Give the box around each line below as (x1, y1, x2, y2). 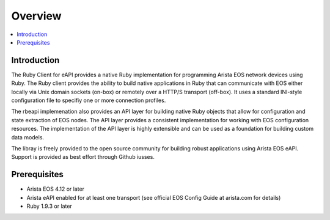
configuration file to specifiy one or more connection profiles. (11, 97, 166, 104)
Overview (11, 9, 62, 23)
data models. (11, 133, 45, 141)
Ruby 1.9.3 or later (26, 202, 73, 210)
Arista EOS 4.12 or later (26, 185, 85, 193)
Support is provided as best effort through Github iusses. (11, 153, 155, 161)
